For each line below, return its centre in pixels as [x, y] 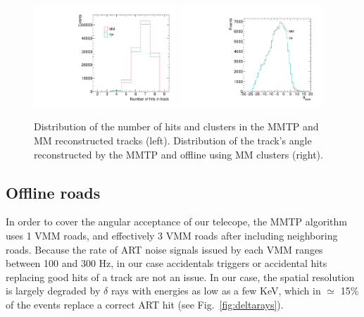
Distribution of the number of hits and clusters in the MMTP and [176, 126]
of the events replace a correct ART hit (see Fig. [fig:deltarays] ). [145, 304]
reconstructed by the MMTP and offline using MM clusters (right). [178, 154]
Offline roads [53, 192]
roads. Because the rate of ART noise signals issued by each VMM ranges [164, 249]
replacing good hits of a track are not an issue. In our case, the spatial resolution [180, 276]
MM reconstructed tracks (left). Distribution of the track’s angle [173, 141]
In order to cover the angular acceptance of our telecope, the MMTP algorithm [176, 222]
